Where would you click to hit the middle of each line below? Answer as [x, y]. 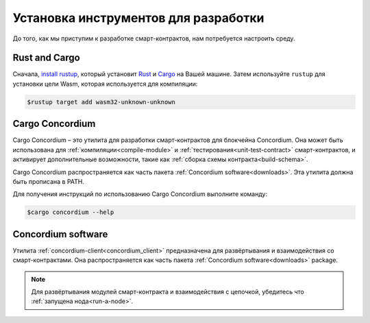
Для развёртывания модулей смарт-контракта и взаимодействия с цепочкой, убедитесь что [168, 291]
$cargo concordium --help [71, 212]
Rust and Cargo [46, 58]
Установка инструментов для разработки [138, 18]
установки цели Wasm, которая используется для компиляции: [105, 84]
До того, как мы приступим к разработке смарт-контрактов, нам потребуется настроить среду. [154, 38]
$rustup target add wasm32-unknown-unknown [101, 102]
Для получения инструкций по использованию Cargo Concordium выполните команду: [140, 194]
